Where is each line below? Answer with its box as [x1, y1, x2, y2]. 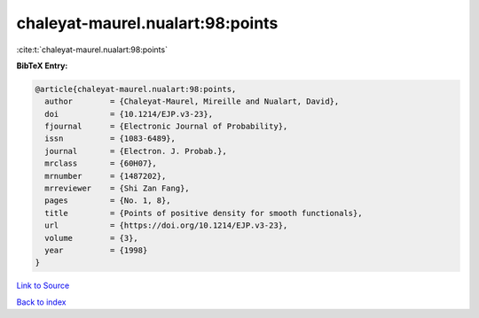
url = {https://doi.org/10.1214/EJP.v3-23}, [44, 221, 288, 230]
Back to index [16, 297, 67, 307]
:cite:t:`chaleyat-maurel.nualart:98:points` [16, 44, 169, 55]
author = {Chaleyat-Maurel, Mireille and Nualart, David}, [44, 97, 340, 106]
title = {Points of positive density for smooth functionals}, [44, 208, 363, 218]
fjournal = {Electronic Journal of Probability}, [44, 121, 288, 132]
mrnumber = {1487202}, [44, 171, 167, 181]
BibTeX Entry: [16, 60, 68, 71]
